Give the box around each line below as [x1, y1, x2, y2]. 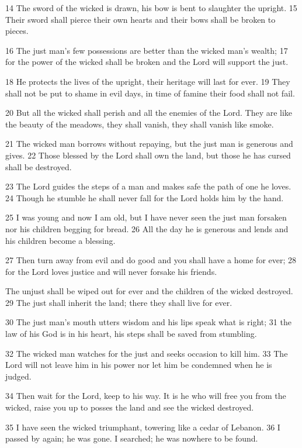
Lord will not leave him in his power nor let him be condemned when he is [5, 359, 272, 371]
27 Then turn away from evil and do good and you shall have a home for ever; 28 [5, 254, 297, 266]
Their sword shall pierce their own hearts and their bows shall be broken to [5, 13, 276, 25]
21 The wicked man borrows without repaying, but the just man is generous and [5, 137, 293, 150]
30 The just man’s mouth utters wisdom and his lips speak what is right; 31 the [5, 316, 291, 328]
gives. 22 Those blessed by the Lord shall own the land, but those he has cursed [5, 149, 291, 161]
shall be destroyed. [5, 160, 72, 173]
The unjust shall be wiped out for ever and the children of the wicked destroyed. [5, 285, 293, 297]
